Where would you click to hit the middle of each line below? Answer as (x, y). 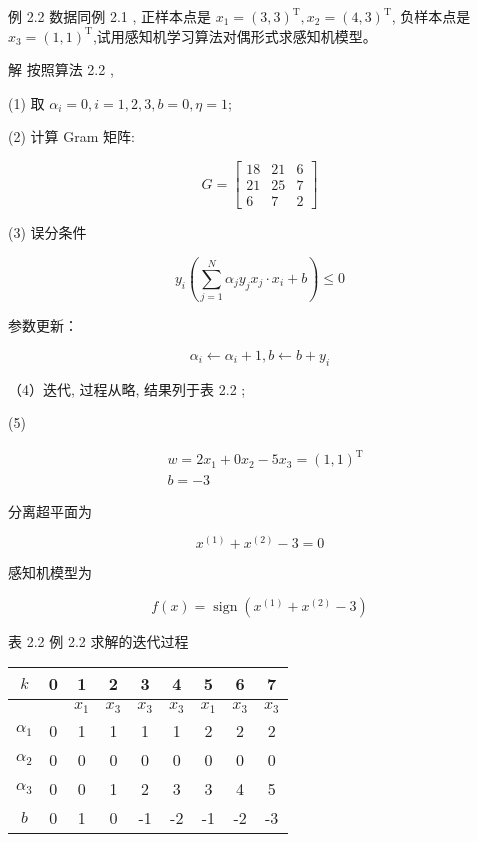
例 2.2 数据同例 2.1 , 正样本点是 (109, 16)
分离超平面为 (50, 510)
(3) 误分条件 (47, 232)
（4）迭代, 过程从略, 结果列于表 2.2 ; (127, 388)
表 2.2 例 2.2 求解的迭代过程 (98, 640)
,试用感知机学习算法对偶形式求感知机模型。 (234, 35)
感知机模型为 (50, 572)
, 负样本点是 (431, 16)
